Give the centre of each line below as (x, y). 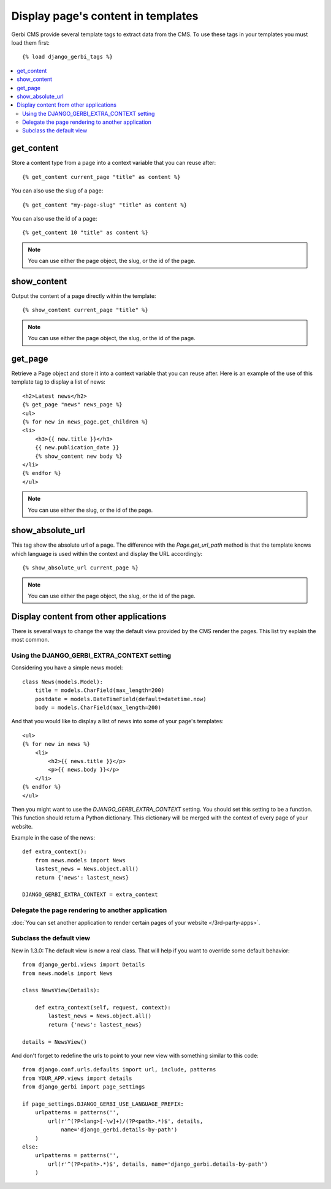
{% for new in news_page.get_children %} (85, 422)
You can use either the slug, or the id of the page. (90, 510)
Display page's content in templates (105, 16)
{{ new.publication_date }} (77, 448)
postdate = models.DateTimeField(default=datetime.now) (120, 699)
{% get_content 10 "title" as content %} (85, 233)
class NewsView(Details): (61, 990)
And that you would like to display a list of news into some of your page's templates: (117, 721)
